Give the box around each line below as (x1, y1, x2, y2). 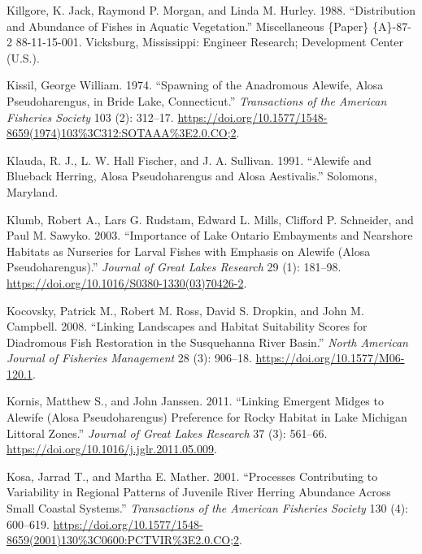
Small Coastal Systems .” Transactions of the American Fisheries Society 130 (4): (7, 500, 408, 517)
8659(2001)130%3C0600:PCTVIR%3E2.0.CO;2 (7, 531, 240, 548)
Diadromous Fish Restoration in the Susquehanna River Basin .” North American (7, 333, 408, 350)
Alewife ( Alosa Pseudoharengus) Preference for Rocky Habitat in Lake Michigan (7, 409, 407, 426)
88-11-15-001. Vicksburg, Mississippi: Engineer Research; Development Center (15, 33, 404, 50)
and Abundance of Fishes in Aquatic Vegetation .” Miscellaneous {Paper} (7, 17, 369, 34)
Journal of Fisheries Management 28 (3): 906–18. (7, 349, 252, 366)
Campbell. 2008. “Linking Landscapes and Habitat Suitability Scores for (7, 318, 368, 335)
